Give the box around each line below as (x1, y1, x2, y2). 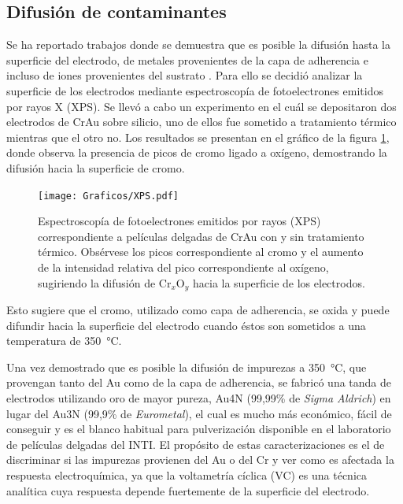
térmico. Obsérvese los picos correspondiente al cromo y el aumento (38, 243, 364, 260)
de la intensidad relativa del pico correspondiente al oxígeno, (38, 258, 329, 275)
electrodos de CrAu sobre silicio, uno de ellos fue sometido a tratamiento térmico (6, 113, 397, 130)
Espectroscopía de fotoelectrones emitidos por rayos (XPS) (38, 213, 321, 229)
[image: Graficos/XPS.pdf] (38, 190, 179, 202)
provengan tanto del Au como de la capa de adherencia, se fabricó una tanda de (6, 374, 392, 391)
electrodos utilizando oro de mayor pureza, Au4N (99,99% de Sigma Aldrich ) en (6, 390, 391, 406)
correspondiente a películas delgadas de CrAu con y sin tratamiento (38, 228, 364, 244)
